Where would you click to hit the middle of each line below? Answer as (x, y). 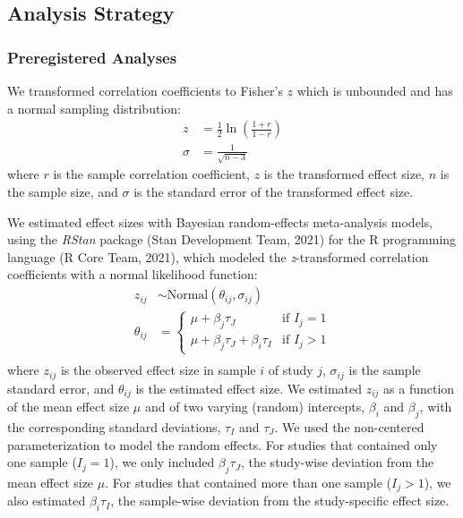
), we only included (162, 462)
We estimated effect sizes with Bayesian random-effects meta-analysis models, (220, 221)
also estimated (47, 501)
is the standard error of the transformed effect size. (274, 192)
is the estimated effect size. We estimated (249, 388)
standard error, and (61, 388)
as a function (419, 388)
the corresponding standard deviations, (114, 426)
